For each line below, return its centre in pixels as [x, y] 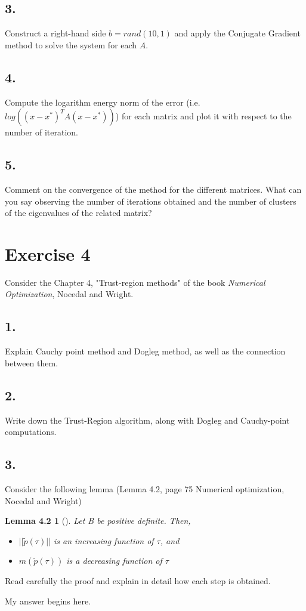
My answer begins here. [48, 601]
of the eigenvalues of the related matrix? [78, 213]
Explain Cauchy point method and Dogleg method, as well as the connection [145, 351]
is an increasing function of [104, 540]
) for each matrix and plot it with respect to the [203, 116]
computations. [31, 432]
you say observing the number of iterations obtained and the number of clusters [151, 201]
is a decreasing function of [114, 561]
